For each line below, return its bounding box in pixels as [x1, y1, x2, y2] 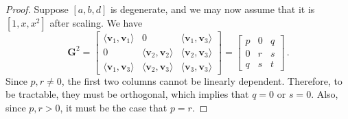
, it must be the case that [60, 100, 167, 114]
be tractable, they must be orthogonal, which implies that [5, 87, 249, 101]
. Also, [311, 87, 338, 101]
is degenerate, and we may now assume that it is [110, 2, 315, 16]
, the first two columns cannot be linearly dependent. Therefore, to [61, 73, 343, 88]
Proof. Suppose [5, 2, 69, 16]
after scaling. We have [49, 15, 143, 29]
